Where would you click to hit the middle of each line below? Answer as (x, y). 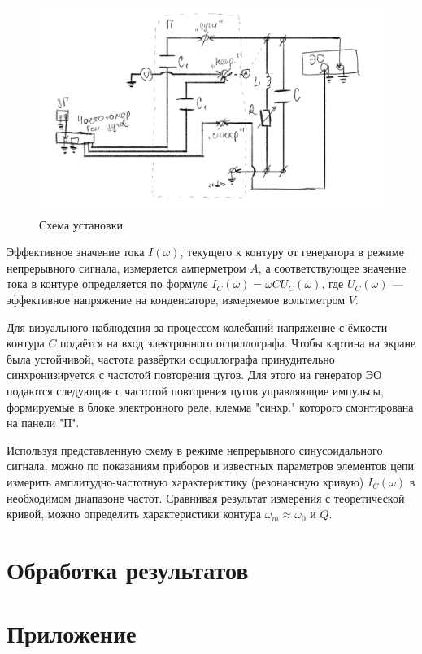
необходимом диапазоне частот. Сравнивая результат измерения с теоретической (206, 497)
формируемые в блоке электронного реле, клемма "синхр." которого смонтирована (210, 406)
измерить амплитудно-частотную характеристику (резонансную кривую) (185, 481)
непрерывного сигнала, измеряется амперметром (126, 267)
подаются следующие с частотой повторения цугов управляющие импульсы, (195, 390)
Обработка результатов (128, 569)
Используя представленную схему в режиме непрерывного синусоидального (195, 449)
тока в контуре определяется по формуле (107, 283)
